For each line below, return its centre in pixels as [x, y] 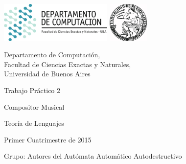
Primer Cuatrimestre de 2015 [48, 139]
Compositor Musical [34, 106]
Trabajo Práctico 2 [32, 90]
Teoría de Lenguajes [34, 123]
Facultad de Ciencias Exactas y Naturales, [68, 64]
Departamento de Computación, [52, 55]
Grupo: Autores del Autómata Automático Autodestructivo [93, 156]
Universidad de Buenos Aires [47, 74]
